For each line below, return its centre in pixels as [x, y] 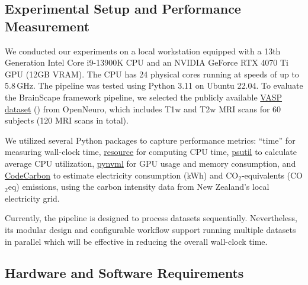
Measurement [47, 26]
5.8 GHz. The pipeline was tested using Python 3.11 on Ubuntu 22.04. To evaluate [154, 85]
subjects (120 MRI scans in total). [67, 120]
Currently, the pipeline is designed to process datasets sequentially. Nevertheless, [151, 218]
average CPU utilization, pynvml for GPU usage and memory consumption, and [150, 163]
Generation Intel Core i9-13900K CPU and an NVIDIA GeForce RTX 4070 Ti [147, 62]
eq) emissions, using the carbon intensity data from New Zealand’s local [139, 187]
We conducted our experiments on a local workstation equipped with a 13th [143, 51]
